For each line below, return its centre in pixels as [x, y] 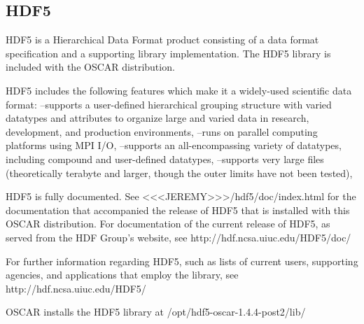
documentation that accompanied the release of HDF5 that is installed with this [178, 210]
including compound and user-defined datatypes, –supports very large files [165, 159]
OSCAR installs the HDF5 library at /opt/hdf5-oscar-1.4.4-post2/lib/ [156, 312]
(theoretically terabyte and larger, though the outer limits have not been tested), [179, 172]
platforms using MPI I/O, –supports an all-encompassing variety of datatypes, [174, 145]
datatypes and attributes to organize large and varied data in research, [157, 118]
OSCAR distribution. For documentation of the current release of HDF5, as [168, 224]
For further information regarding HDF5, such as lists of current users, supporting [182, 261]
